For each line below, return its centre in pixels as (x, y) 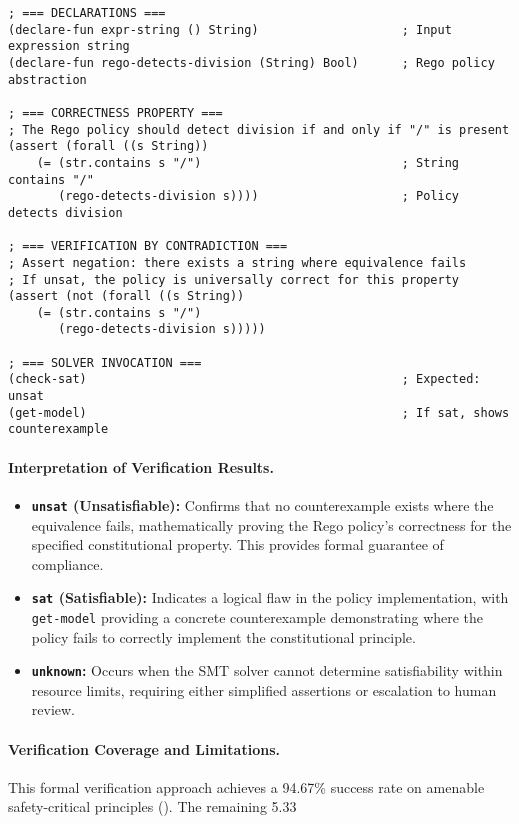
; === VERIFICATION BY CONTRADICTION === (148, 246)
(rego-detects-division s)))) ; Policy (259, 196)
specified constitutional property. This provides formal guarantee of (237, 544)
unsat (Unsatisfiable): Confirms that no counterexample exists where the (262, 504)
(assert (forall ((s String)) (108, 146)
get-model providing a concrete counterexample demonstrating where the (257, 616)
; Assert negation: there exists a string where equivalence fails (237, 262)
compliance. (67, 563)
